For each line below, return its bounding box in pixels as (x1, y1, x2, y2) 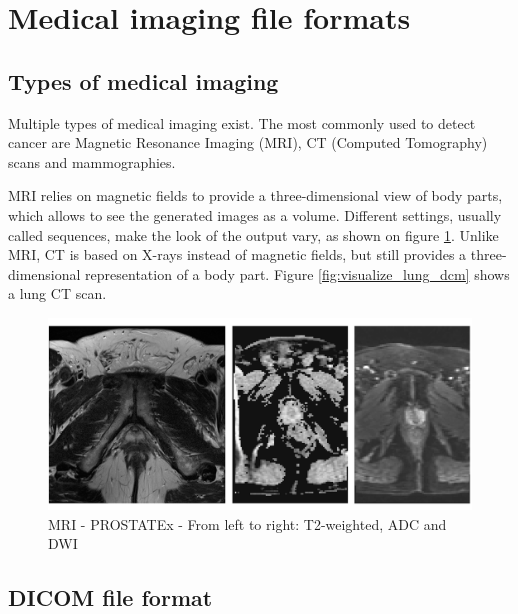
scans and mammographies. (8, 151, 176, 172)
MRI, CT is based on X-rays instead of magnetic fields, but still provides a (8, 244, 467, 265)
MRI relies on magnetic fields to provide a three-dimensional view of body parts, (8, 185, 503, 206)
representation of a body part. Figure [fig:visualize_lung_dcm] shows (85, 263, 510, 284)
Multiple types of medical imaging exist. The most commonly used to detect (8, 112, 476, 133)
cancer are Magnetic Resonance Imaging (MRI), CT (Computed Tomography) (8, 132, 488, 153)
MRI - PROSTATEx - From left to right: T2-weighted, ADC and (48, 513, 447, 534)
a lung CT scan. (8, 283, 107, 304)
